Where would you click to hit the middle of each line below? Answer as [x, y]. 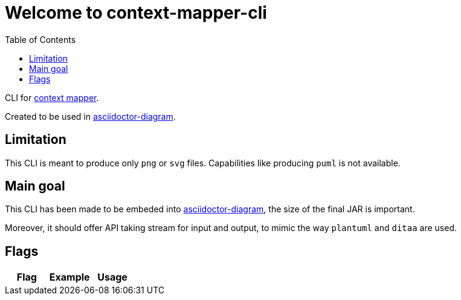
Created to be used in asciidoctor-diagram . [90, 116]
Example [69, 277]
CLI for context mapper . [52, 97]
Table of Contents [40, 39]
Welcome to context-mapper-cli [136, 13]
